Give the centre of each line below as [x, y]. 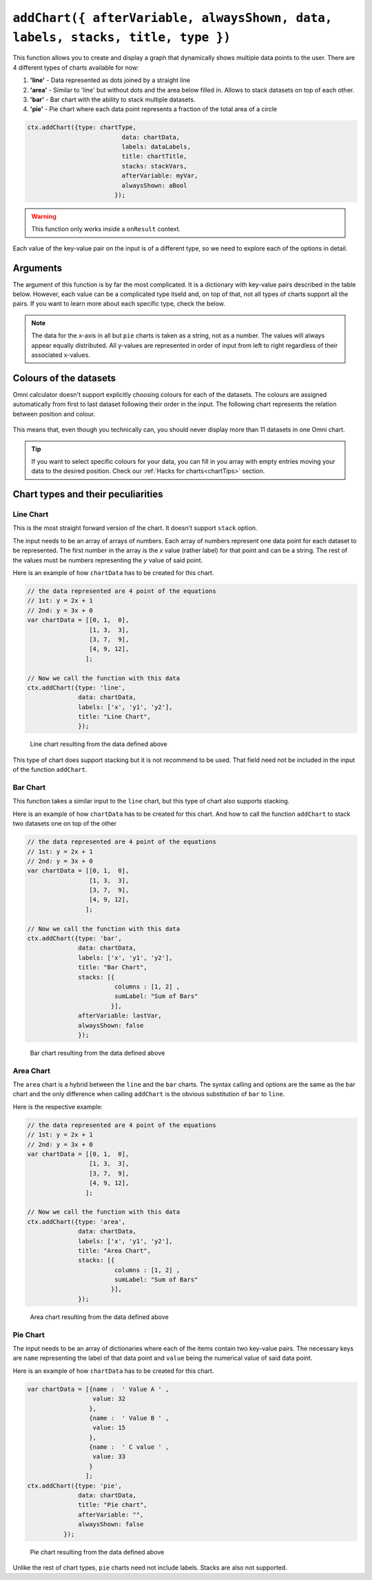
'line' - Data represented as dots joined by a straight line [110, 80]
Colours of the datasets [64, 378]
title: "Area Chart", [115, 1250]
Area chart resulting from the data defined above [99, 1317]
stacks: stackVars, [154, 166]
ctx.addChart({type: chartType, [82, 127]
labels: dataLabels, [156, 147]
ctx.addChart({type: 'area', [76, 1221]
